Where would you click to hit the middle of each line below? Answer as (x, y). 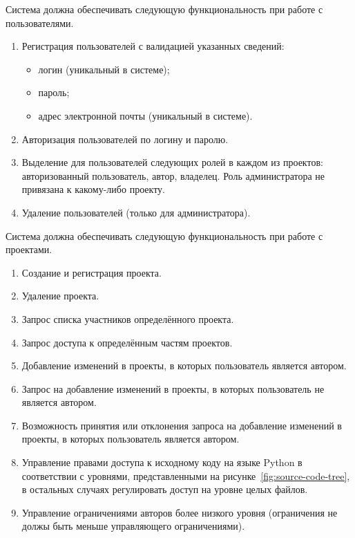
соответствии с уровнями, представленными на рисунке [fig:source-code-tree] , (186, 475)
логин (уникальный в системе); (104, 69)
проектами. (29, 249)
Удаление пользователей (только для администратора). (136, 212)
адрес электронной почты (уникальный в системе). (145, 115)
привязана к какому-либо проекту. (93, 189)
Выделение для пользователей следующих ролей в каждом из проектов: (172, 162)
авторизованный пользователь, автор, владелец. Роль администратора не (173, 175)
